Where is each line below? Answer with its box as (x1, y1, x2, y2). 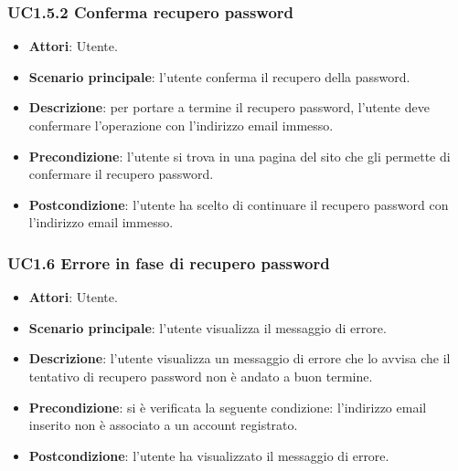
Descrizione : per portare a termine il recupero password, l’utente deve (28, 98, 430, 117)
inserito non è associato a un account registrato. (28, 415, 298, 434)
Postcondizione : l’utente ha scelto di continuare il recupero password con (28, 194, 449, 214)
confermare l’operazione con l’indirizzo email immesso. (28, 116, 334, 134)
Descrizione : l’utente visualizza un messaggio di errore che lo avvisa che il (28, 349, 451, 368)
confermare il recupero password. (28, 164, 214, 183)
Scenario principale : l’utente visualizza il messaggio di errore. (28, 318, 387, 337)
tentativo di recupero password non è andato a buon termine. (28, 366, 373, 385)
